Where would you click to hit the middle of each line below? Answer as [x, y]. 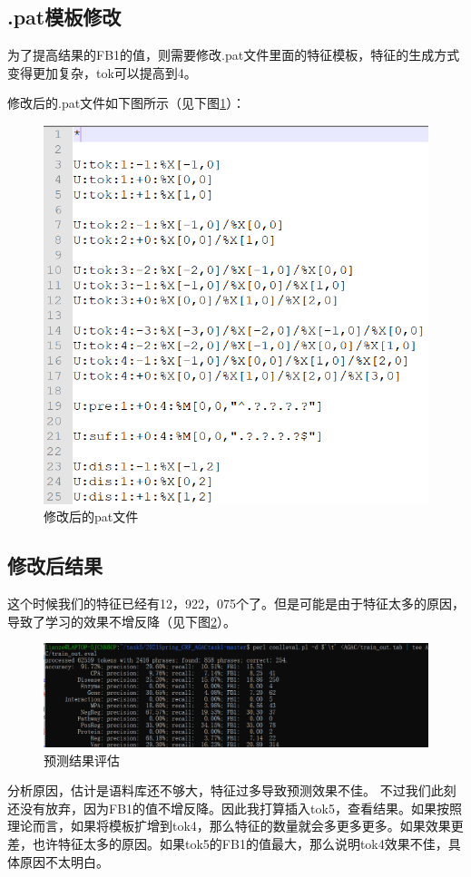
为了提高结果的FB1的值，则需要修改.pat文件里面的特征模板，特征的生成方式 [234, 55]
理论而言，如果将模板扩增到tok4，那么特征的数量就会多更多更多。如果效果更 [235, 826]
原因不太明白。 [64, 861]
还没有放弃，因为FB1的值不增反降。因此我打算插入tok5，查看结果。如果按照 [235, 808]
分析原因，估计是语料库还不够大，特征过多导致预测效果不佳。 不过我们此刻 [232, 790]
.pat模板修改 [64, 17]
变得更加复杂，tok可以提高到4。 [102, 72]
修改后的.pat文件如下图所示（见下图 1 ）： [127, 103]
